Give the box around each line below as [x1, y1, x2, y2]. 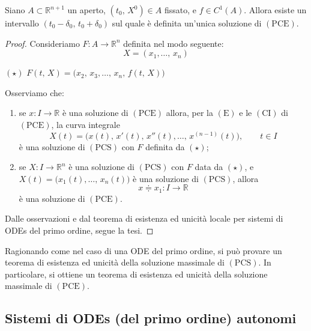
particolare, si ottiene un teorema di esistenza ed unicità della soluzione [5, 267, 268, 280]
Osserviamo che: [5, 86, 64, 99]
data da [195, 160, 223, 173]
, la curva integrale [51, 118, 120, 130]
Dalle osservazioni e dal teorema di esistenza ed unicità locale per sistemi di [5, 212, 283, 225]
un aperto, [67, 4, 106, 16]
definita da [145, 140, 185, 153]
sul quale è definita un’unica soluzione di [112, 17, 262, 29]
